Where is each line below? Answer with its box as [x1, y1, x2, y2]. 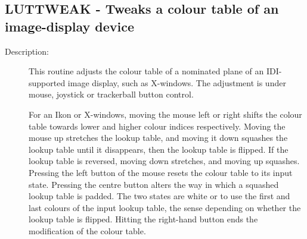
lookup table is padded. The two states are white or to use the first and [29, 190, 290, 202]
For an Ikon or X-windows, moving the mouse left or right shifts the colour [29, 108, 302, 120]
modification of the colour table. [29, 224, 146, 237]
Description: [5, 45, 49, 57]
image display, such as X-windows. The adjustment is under [67, 76, 286, 89]
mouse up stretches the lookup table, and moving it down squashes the [29, 131, 288, 144]
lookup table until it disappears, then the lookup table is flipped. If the [29, 143, 289, 155]
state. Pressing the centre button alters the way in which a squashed [29, 178, 279, 190]
